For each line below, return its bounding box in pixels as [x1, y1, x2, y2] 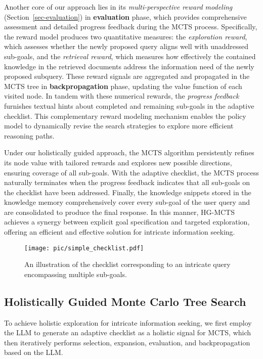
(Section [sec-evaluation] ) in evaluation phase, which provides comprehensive [4, 11, 247, 22]
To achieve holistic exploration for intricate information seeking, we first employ [4, 317, 252, 328]
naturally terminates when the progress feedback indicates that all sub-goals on [4, 177, 250, 188]
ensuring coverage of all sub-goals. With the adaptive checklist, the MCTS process [4, 167, 259, 177]
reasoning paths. [4, 130, 55, 141]
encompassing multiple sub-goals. [24, 268, 127, 279]
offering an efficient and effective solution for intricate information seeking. [4, 227, 235, 237]
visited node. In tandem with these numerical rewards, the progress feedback [4, 91, 239, 101]
